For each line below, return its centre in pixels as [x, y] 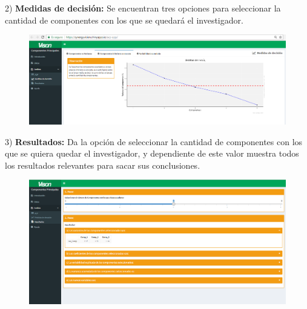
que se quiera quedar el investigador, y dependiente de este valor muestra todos [152, 153]
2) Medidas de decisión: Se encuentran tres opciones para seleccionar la [143, 8]
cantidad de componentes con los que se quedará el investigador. [124, 20]
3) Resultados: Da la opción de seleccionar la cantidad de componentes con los [154, 141]
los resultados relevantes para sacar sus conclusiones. [103, 165]
